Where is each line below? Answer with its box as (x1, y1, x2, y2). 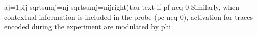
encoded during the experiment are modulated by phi (4, 21, 171, 32)
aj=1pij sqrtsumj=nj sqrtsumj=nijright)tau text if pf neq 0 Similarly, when (4, 2, 240, 12)
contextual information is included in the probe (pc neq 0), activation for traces (4, 11, 253, 22)
